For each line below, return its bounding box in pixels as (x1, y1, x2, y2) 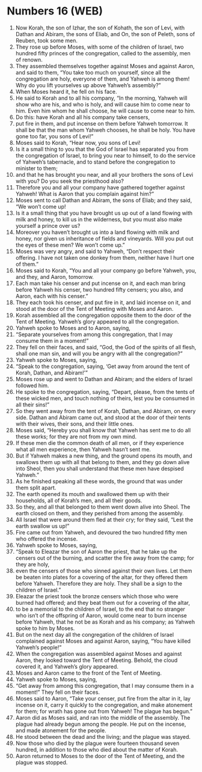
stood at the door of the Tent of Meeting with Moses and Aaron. (15, 305, 174, 312)
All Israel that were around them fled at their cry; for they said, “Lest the (15, 516, 194, 523)
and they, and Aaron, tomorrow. (15, 273, 94, 280)
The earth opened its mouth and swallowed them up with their (15, 490, 170, 497)
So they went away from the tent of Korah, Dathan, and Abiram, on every (15, 407, 196, 414)
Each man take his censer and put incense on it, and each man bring (15, 280, 186, 287)
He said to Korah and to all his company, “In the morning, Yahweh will (15, 94, 188, 102)
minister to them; (15, 164, 58, 172)
